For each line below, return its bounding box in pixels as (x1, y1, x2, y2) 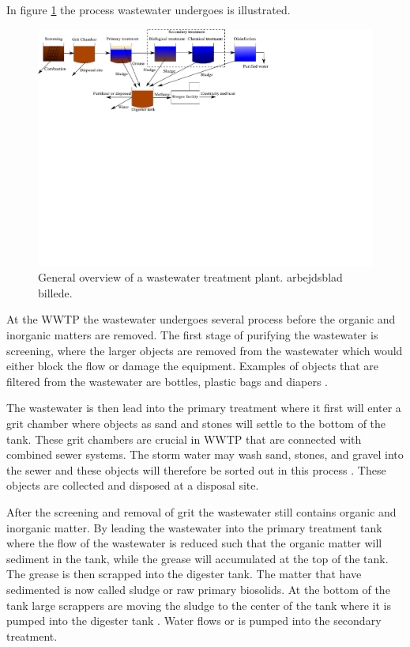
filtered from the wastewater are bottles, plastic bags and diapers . (6, 373, 328, 389)
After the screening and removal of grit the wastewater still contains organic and (6, 503, 397, 520)
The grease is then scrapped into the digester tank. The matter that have (6, 566, 362, 582)
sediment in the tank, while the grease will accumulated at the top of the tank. (6, 550, 389, 566)
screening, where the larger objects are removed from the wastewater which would (6, 342, 403, 358)
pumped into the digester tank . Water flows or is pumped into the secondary (6, 612, 382, 629)
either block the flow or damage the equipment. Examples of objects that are (6, 358, 379, 374)
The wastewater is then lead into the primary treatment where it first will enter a (6, 399, 401, 416)
